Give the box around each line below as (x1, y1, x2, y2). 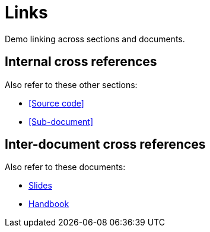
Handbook (28, 199, 69, 209)
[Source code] (28, 98, 84, 108)
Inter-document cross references (5, 137, 206, 152)
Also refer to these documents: (5, 162, 126, 173)
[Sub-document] (28, 116, 94, 127)
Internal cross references (5, 54, 157, 70)
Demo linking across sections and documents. (5, 33, 185, 44)
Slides (28, 180, 52, 191)
